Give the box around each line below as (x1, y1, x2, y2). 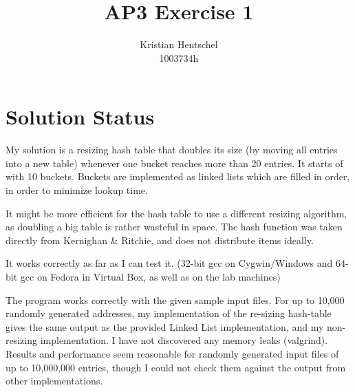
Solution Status (6, 102, 155, 131)
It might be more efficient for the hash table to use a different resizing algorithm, (6, 206, 347, 220)
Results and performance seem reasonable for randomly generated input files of (6, 346, 339, 360)
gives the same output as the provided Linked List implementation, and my (6, 319, 324, 334)
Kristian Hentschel (140, 37, 218, 52)
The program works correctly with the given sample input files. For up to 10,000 (6, 292, 345, 307)
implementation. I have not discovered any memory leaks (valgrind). (40, 333, 328, 347)
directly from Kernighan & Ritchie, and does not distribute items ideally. (6, 232, 314, 247)
